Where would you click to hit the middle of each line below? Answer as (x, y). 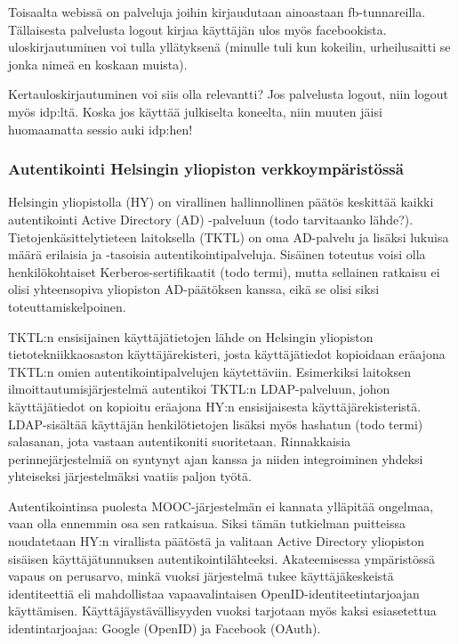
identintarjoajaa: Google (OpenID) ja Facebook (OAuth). (165, 628)
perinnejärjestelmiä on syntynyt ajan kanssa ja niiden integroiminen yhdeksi (216, 458)
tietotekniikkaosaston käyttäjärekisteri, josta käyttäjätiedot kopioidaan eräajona (227, 354)
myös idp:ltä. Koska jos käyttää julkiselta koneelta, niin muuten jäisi (195, 111)
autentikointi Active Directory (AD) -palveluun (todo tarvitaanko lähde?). (211, 219)
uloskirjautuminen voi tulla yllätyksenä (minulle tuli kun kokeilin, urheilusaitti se (229, 47)
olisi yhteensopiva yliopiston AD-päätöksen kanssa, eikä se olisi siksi (194, 289)
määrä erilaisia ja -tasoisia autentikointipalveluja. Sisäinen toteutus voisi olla (217, 254)
